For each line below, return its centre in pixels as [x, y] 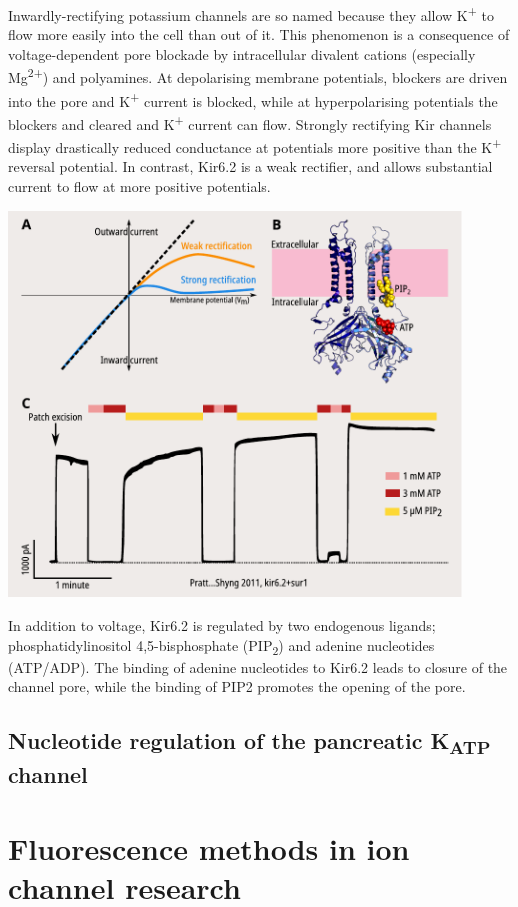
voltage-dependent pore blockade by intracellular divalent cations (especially [242, 53]
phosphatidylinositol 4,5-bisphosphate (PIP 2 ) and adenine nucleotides [221, 646]
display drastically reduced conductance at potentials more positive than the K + [255, 145]
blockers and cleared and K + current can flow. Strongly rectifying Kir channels [250, 122]
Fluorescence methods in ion [209, 847]
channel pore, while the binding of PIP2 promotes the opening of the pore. [237, 686]
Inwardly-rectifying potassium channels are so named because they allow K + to [251, 13]
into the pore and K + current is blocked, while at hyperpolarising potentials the [253, 99]
